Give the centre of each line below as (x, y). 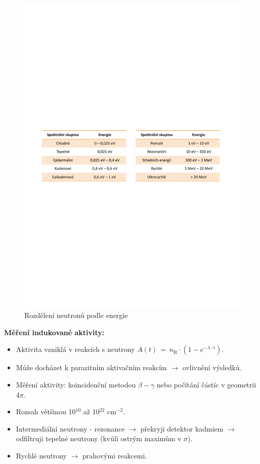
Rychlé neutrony (41, 456)
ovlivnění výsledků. (212, 367)
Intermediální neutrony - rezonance (70, 428)
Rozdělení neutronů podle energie (76, 315)
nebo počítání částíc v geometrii (206, 385)
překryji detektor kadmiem (182, 428)
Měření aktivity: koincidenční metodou (76, 385)
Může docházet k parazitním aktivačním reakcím (91, 367)
